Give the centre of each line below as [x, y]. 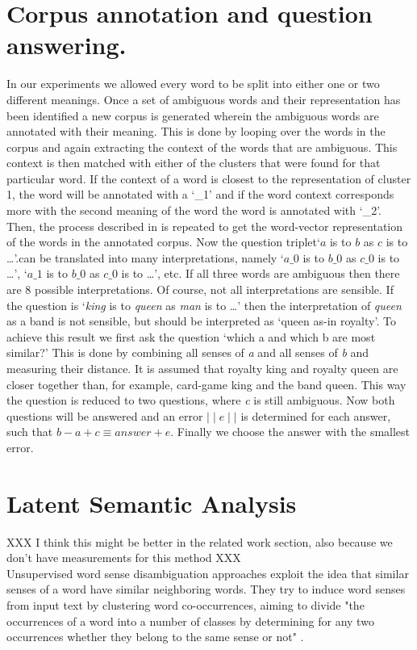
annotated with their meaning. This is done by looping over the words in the [196, 131]
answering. [67, 45]
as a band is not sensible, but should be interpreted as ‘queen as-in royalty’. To [201, 321]
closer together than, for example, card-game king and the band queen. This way [206, 384]
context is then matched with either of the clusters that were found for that [194, 163]
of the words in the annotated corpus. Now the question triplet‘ [163, 242]
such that [30, 432]
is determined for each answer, [316, 415]
